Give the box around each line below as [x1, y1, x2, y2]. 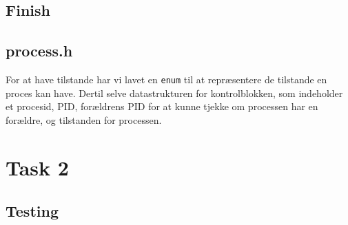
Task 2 [6, 153, 69, 181]
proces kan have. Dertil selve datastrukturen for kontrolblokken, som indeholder [6, 85, 343, 100]
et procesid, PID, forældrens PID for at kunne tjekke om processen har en [6, 99, 318, 114]
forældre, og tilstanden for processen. [6, 112, 162, 127]
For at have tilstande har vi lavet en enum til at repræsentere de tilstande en [6, 72, 327, 86]
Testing [6, 200, 59, 222]
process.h [6, 40, 73, 61]
